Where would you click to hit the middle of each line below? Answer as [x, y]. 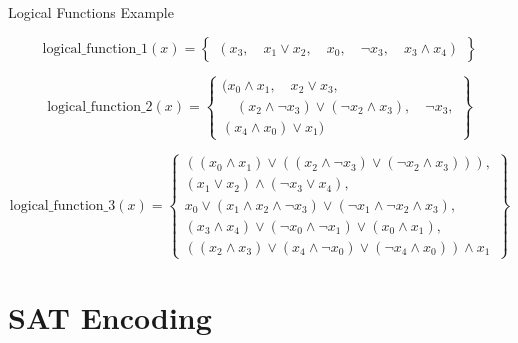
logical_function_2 [100, 106]
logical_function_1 [95, 48]
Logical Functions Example [91, 12]
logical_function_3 [62, 205]
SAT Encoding [110, 317]
